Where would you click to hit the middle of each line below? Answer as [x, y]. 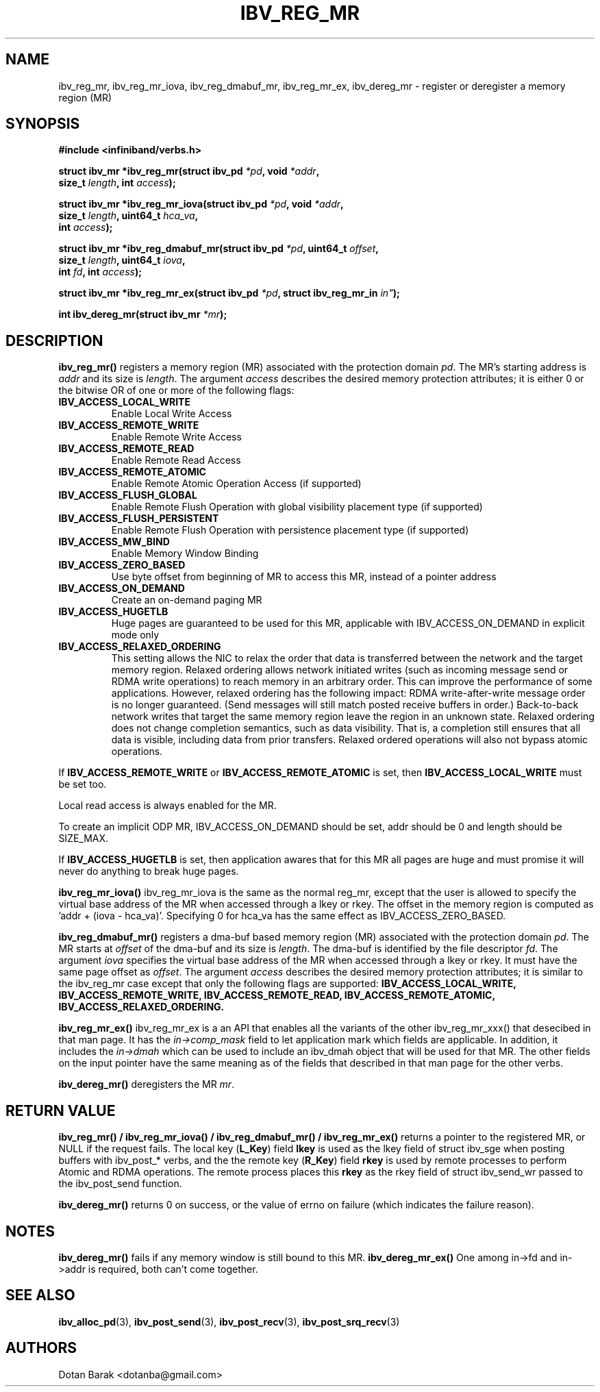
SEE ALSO [40, 1295]
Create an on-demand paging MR [187, 600]
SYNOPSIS [43, 124]
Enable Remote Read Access [176, 460]
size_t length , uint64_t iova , [122, 260]
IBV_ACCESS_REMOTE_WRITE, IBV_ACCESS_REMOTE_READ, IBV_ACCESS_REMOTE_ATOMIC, [277, 995]
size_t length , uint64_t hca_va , [128, 216]
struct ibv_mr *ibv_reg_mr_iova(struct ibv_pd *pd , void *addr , [201, 204]
